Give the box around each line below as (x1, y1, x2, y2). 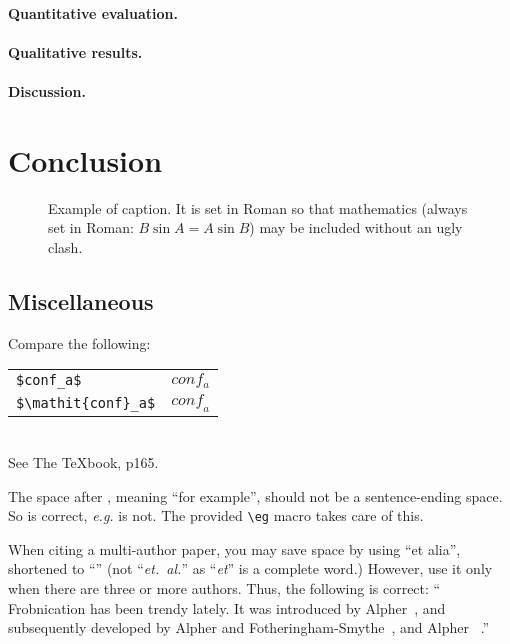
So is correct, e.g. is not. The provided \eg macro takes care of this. (8, 505, 424, 526)
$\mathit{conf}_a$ (16, 395, 156, 412)
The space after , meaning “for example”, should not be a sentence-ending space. (8, 485, 503, 506)
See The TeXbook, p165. (8, 452, 159, 473)
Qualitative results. (8, 41, 143, 62)
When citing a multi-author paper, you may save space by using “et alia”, (8, 538, 461, 559)
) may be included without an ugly (249, 217, 463, 238)
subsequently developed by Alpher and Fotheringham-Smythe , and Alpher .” (8, 617, 490, 638)
